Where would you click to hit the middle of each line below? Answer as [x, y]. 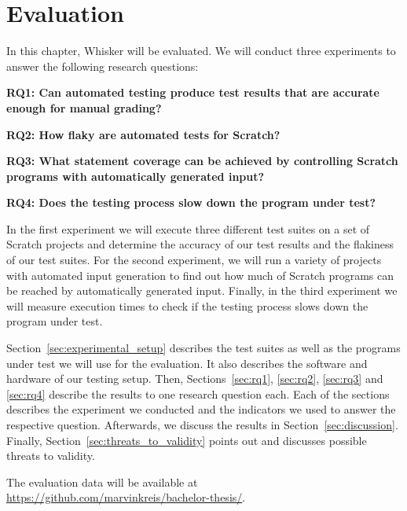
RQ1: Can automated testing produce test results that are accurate [193, 92]
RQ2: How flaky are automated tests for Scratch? [143, 134]
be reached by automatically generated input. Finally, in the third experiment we [202, 290]
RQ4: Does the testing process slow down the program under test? [191, 202]
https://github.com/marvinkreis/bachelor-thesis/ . [126, 497]
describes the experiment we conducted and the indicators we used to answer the [201, 409]
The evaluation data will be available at [102, 482]
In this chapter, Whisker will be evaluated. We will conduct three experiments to [201, 51]
